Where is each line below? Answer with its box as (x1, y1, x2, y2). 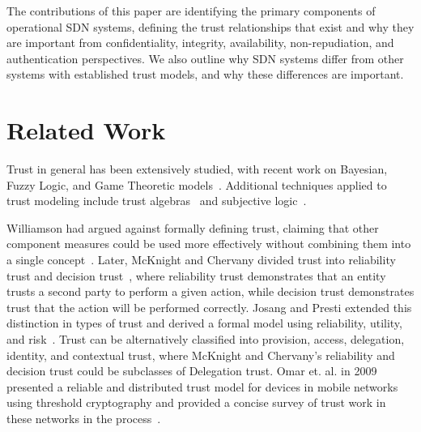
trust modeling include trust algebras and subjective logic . (6, 192, 307, 209)
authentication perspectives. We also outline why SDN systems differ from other (6, 49, 404, 66)
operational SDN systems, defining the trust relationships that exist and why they (6, 18, 415, 35)
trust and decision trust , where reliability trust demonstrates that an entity (6, 267, 386, 284)
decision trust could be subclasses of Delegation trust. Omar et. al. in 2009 (6, 362, 377, 379)
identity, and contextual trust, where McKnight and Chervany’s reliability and (6, 346, 395, 363)
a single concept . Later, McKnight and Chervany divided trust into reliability (6, 251, 396, 268)
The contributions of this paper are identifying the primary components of (6, 2, 376, 19)
